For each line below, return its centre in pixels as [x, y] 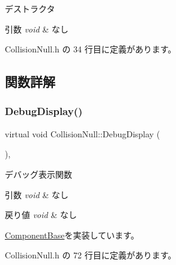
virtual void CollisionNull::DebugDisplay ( [83, 133]
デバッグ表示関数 [38, 174]
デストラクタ [30, 8]
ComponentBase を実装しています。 [72, 235]
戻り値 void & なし [41, 215]
